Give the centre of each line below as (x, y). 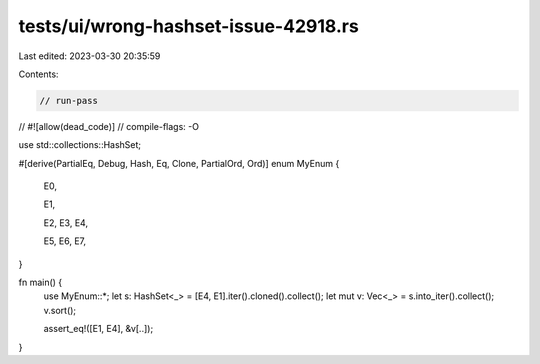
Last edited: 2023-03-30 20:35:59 (89, 56)
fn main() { (40, 282)
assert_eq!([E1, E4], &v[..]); (98, 329)
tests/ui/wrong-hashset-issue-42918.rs (188, 26)
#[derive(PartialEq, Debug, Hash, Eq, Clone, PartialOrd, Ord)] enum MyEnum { (179, 163)
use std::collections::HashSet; (80, 145)
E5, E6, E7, (65, 241)
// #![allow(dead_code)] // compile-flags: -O (109, 126)
